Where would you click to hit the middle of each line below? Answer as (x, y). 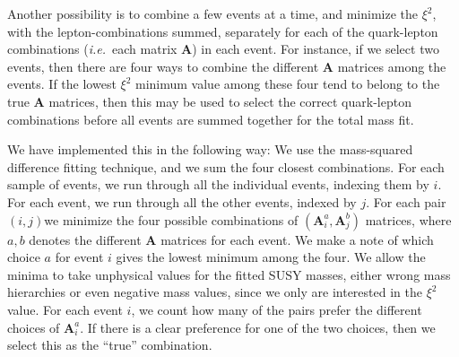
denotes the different (85, 239)
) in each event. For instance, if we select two (316, 49)
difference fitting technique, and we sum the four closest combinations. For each (226, 166)
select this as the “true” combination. (110, 345)
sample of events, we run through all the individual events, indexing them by (218, 184)
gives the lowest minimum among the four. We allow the (271, 257)
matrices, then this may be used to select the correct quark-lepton (230, 101)
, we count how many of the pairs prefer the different (277, 309)
